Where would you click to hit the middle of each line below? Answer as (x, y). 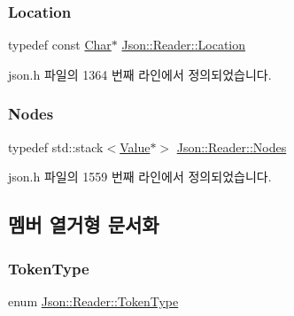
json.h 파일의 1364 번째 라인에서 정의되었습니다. (140, 74)
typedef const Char (60, 45)
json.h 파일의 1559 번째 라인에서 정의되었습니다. (140, 177)
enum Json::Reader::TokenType (93, 301)
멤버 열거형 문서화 (84, 224)
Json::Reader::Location (184, 45)
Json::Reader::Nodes (232, 146)
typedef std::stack (56, 146)
